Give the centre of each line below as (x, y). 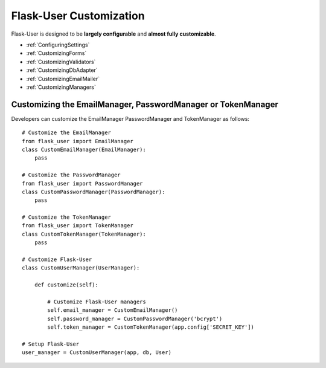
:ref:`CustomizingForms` (56, 53)
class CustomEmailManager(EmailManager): (84, 149)
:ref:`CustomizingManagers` (61, 87)
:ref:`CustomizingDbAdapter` (62, 70)
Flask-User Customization (78, 16)
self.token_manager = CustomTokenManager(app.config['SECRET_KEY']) (151, 327)
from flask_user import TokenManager (78, 226)
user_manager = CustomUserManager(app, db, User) (97, 353)
